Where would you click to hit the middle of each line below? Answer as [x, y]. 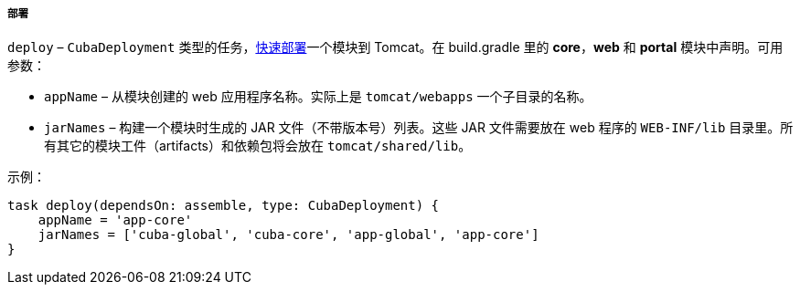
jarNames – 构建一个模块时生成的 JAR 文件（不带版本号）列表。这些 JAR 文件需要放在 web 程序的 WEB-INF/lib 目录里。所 [419, 128]
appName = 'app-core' [115, 220]
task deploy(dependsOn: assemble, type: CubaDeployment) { [224, 206]
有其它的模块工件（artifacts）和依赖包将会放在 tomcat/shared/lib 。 [258, 146]
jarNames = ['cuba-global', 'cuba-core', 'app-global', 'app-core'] [288, 235]
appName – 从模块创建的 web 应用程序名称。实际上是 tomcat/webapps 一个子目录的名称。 [318, 97]
